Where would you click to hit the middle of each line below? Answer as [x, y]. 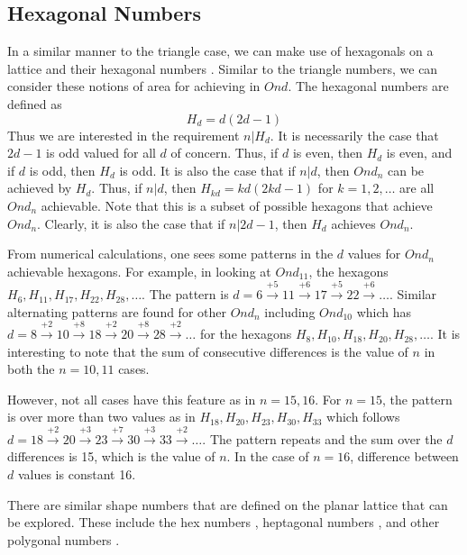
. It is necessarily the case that [354, 135]
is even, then [327, 153]
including [290, 311]
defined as [35, 103]
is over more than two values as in [101, 417]
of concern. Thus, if [224, 153]
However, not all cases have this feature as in [132, 399]
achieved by [40, 188]
